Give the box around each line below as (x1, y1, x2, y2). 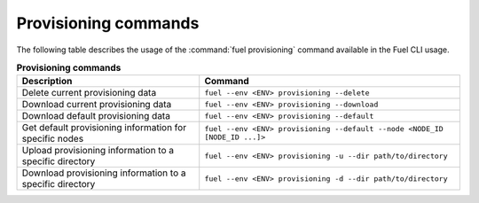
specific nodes (21, 133, 84, 145)
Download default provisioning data (21, 110, 170, 122)
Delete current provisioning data (21, 87, 157, 99)
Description (21, 75, 73, 88)
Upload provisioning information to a (21, 144, 175, 157)
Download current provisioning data (21, 98, 172, 111)
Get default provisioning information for (21, 121, 186, 134)
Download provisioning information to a (21, 167, 186, 179)
